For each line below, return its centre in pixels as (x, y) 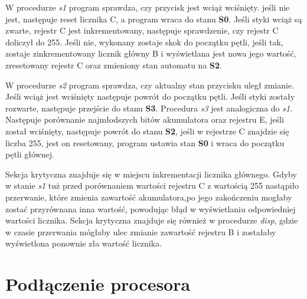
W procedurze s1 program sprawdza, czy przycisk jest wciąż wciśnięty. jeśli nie (148, 7)
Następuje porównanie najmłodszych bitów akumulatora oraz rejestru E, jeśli (145, 119)
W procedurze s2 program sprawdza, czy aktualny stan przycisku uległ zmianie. (150, 85)
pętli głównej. (30, 154)
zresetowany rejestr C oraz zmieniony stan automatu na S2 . (114, 65)
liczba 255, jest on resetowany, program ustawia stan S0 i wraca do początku (145, 142)
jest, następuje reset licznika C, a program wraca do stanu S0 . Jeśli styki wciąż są (154, 19)
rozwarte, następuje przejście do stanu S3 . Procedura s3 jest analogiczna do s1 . (149, 108)
